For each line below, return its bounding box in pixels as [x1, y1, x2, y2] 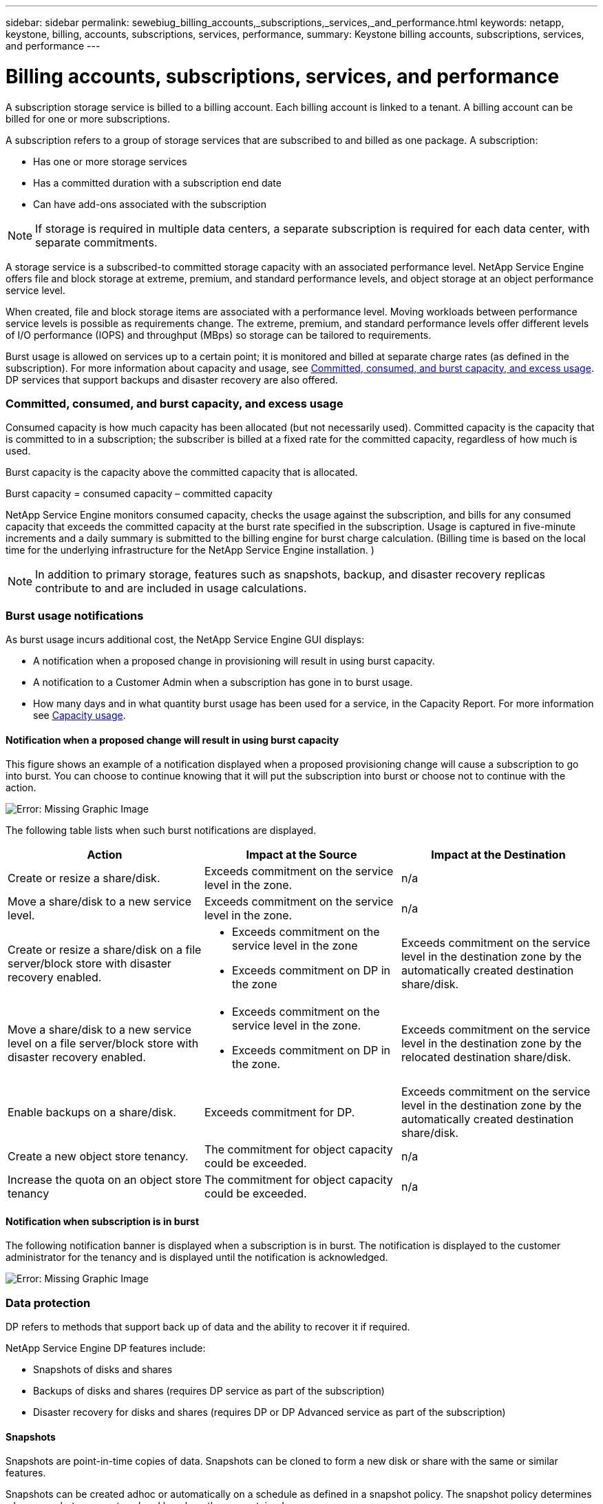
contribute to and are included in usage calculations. [35, 581, 307, 596]
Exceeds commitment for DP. [204, 1105, 355, 1120]
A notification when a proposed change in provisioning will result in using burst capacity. [33, 655, 435, 667]
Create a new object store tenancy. [8, 1149, 189, 1164]
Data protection [6, 1295, 91, 1310]
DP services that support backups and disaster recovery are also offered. [6, 373, 338, 386]
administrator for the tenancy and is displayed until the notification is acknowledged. [6, 1251, 388, 1264]
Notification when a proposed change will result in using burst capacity [6, 733, 339, 746]
